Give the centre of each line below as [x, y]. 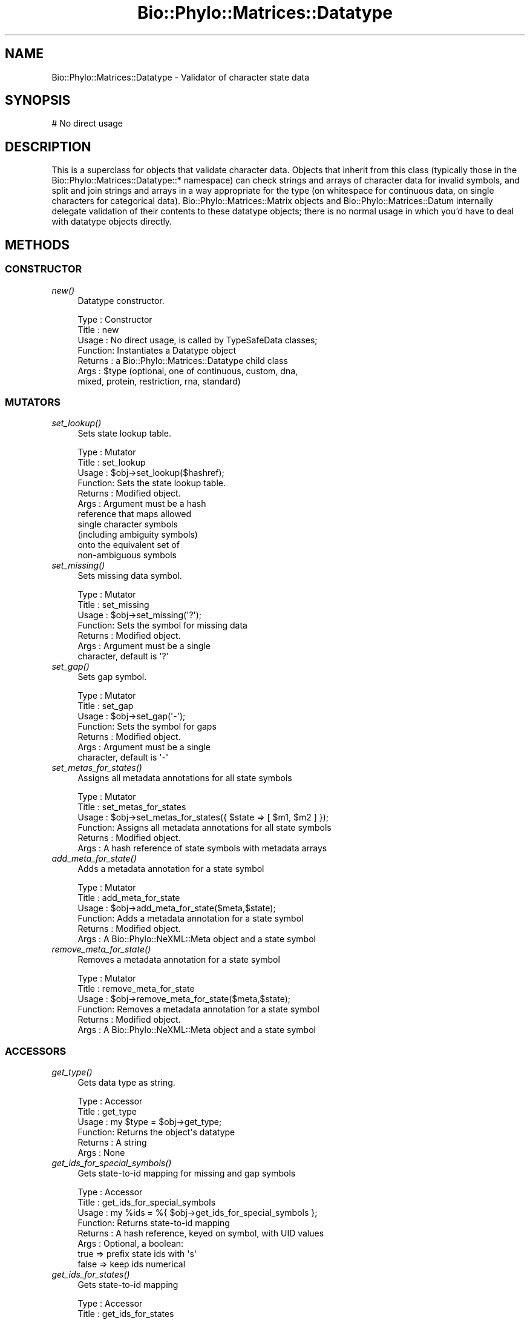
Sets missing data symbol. [130, 576]
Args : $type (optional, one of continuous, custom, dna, [188, 371]
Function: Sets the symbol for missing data [162, 625]
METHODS [38, 245]
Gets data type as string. [126, 1082]
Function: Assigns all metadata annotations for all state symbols [204, 828]
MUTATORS [33, 402]
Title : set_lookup [112, 463]
